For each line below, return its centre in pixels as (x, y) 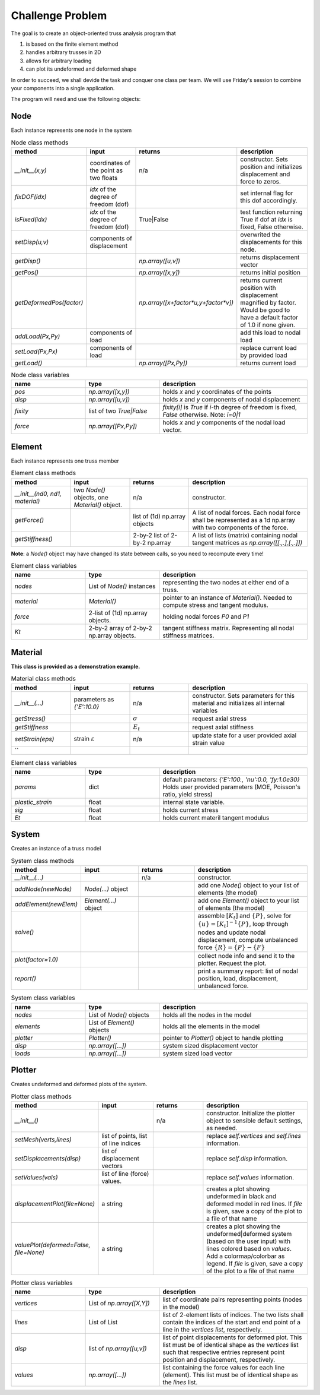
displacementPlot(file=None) (55, 1204)
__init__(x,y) (31, 170)
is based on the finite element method (72, 44)
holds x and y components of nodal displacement (231, 400)
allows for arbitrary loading (59, 61)
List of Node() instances (122, 586)
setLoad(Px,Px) (36, 352)
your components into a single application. (63, 88)
